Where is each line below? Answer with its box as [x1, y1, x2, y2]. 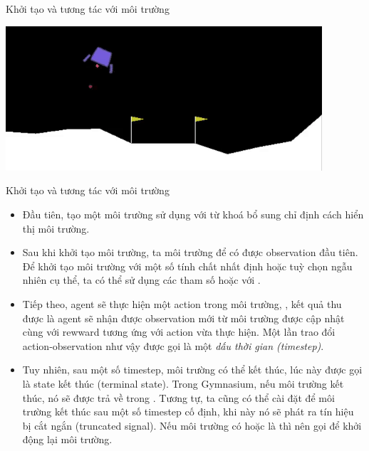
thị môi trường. [22, 221, 90, 235]
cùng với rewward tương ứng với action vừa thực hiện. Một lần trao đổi [22, 324, 336, 339]
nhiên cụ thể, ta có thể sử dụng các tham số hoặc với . [22, 272, 261, 287]
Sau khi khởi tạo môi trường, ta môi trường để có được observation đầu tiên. [22, 245, 358, 260]
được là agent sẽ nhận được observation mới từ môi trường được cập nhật [22, 310, 345, 325]
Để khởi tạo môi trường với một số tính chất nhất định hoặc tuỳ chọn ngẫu [22, 258, 353, 273]
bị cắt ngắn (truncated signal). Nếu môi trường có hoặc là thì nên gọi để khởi [22, 418, 362, 433]
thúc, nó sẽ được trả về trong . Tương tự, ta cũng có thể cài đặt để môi [22, 390, 335, 405]
